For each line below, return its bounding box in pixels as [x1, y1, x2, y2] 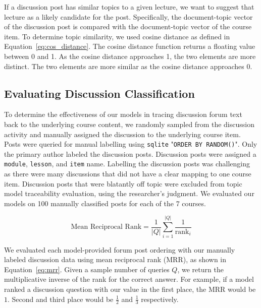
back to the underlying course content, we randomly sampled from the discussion [4, 118, 254, 129]
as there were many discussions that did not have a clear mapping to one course [4, 168, 251, 179]
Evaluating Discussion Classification [4, 85, 195, 101]
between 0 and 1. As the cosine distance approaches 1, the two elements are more [4, 50, 256, 61]
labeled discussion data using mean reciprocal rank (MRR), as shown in [4, 254, 227, 265]
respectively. [141, 293, 179, 304]
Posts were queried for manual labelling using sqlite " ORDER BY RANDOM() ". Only [4, 139, 257, 149]
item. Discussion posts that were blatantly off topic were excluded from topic [4, 178, 242, 189]
